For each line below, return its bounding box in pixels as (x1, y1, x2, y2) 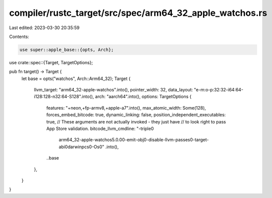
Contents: (9, 34, 29, 40)
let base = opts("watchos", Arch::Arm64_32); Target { (21, 76, 131, 81)
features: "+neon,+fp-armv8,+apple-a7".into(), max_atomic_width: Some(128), (46, 105, 206, 111)
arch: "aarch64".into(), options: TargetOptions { (95, 94, 192, 100)
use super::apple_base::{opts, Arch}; (19, 47, 114, 52)
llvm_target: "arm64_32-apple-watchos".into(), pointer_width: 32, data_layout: (34, 87, 193, 93)
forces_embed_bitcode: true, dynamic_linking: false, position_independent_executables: (46, 112, 226, 118)
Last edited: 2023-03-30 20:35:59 (9, 25, 80, 31)
